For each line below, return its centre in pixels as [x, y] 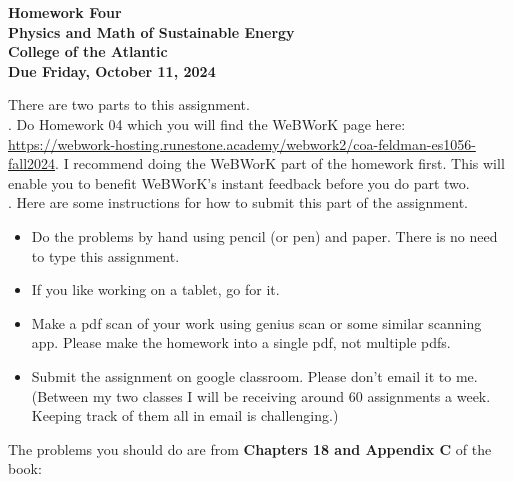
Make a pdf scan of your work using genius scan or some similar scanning [256, 322]
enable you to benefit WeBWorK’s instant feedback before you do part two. [239, 182]
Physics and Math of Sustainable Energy [151, 31]
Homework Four [65, 12]
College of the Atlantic [88, 51]
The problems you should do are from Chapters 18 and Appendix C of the [250, 448]
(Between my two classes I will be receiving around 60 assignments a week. [261, 395]
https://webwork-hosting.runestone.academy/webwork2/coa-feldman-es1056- [242, 143]
